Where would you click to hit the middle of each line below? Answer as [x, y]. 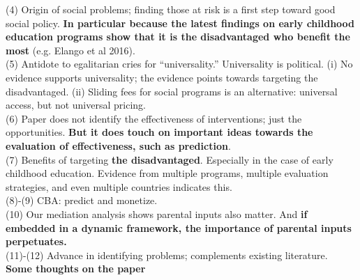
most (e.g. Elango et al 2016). [70, 50]
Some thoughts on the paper [76, 269]
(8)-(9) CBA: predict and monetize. [82, 200]
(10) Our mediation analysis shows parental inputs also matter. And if [157, 213]
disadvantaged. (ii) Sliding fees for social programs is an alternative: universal [172, 91]
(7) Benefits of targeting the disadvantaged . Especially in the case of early [170, 159]
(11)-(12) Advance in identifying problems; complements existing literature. [167, 255]
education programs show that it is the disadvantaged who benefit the [178, 37]
